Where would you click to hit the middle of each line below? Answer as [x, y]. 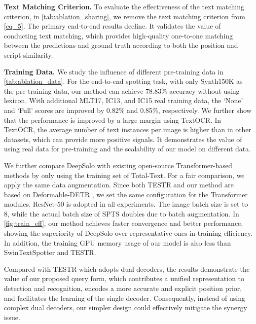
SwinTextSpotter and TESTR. [50, 252]
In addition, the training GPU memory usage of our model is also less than [118, 242]
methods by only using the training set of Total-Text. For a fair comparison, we [124, 175]
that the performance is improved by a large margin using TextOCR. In [112, 120]
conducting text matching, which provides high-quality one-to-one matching [119, 35]
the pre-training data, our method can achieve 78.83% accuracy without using [122, 90]
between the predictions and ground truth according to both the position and [121, 45]
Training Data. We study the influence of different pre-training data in [114, 71]
